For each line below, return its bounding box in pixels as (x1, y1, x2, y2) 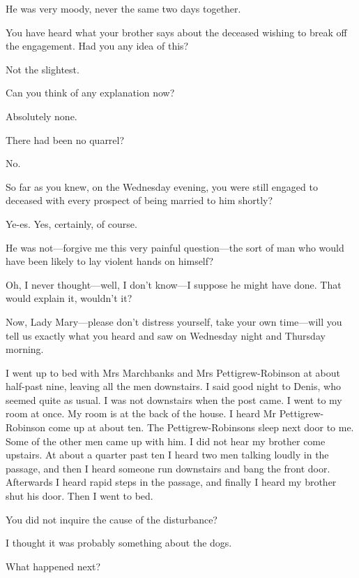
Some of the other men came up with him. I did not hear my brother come (6, 433, 326, 448)
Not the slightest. (6, 62, 79, 76)
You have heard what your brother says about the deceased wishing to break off (6, 24, 347, 39)
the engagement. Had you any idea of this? (6, 38, 189, 53)
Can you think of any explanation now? (6, 85, 175, 100)
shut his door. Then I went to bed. (6, 489, 153, 503)
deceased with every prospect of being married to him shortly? (6, 193, 273, 208)
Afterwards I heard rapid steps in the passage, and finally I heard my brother (6, 475, 337, 489)
